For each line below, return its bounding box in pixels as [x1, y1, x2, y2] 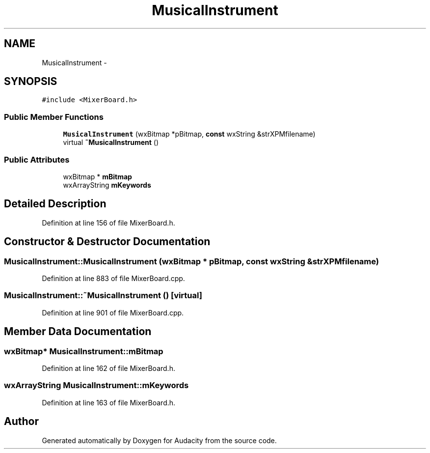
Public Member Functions [4, 112, 104, 122]
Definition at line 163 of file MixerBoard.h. [42, 398, 176, 407]
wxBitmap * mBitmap [63, 172, 132, 181]
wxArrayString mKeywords [63, 180, 151, 189]
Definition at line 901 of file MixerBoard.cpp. [42, 308, 184, 317]
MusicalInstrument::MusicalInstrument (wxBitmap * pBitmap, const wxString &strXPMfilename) [4, 256, 379, 266]
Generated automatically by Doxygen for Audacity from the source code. [42, 436, 277, 445]
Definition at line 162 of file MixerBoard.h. [42, 364, 175, 372]
